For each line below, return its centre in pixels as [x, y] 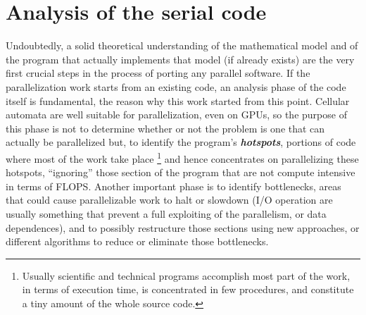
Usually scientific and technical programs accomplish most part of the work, [186, 275]
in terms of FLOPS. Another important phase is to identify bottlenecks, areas [173, 186]
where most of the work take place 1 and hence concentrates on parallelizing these [182, 157]
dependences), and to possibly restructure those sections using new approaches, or [183, 227]
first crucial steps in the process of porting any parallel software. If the [158, 73]
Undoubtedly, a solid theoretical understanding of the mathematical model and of [182, 45]
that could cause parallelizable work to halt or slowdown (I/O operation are [169, 200]
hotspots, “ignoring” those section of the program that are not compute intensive [181, 172]
